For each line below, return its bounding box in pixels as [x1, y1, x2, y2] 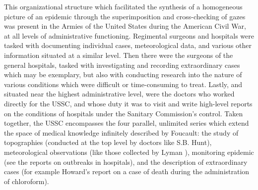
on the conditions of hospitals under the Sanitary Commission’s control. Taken [4, 108, 243, 118]
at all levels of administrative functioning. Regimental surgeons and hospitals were [4, 30, 254, 41]
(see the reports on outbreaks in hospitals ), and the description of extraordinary [4, 156, 248, 167]
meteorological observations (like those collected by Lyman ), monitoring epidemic [4, 146, 254, 157]
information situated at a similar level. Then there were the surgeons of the [4, 49, 233, 60]
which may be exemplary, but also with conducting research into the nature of [4, 69, 242, 80]
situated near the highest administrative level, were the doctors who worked [4, 89, 235, 99]
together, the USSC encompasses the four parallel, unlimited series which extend [4, 118, 249, 128]
